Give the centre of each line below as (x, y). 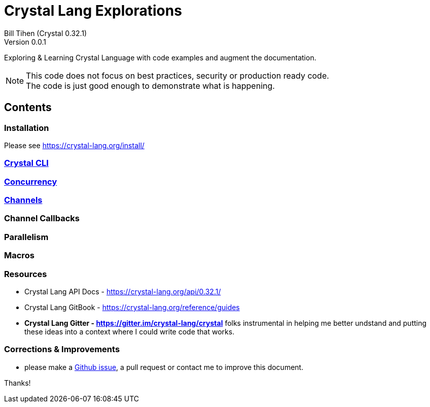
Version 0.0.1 (25, 42)
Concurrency (31, 181)
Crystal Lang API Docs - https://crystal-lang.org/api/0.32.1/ (123, 291)
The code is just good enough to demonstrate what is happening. (150, 86)
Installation (27, 128)
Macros (19, 256)
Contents (28, 108)
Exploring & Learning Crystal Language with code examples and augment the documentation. (160, 57)
